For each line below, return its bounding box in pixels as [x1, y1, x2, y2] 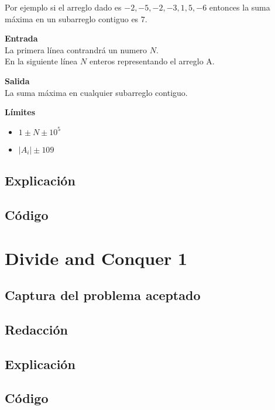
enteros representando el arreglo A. [89, 55, 215, 67]
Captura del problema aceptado [5, 286, 201, 304]
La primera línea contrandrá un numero [5, 43, 147, 56]
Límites [5, 106, 36, 118]
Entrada [5, 32, 38, 44]
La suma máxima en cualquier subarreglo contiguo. [5, 86, 188, 98]
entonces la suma [209, 1, 270, 13]
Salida [5, 74, 30, 87]
